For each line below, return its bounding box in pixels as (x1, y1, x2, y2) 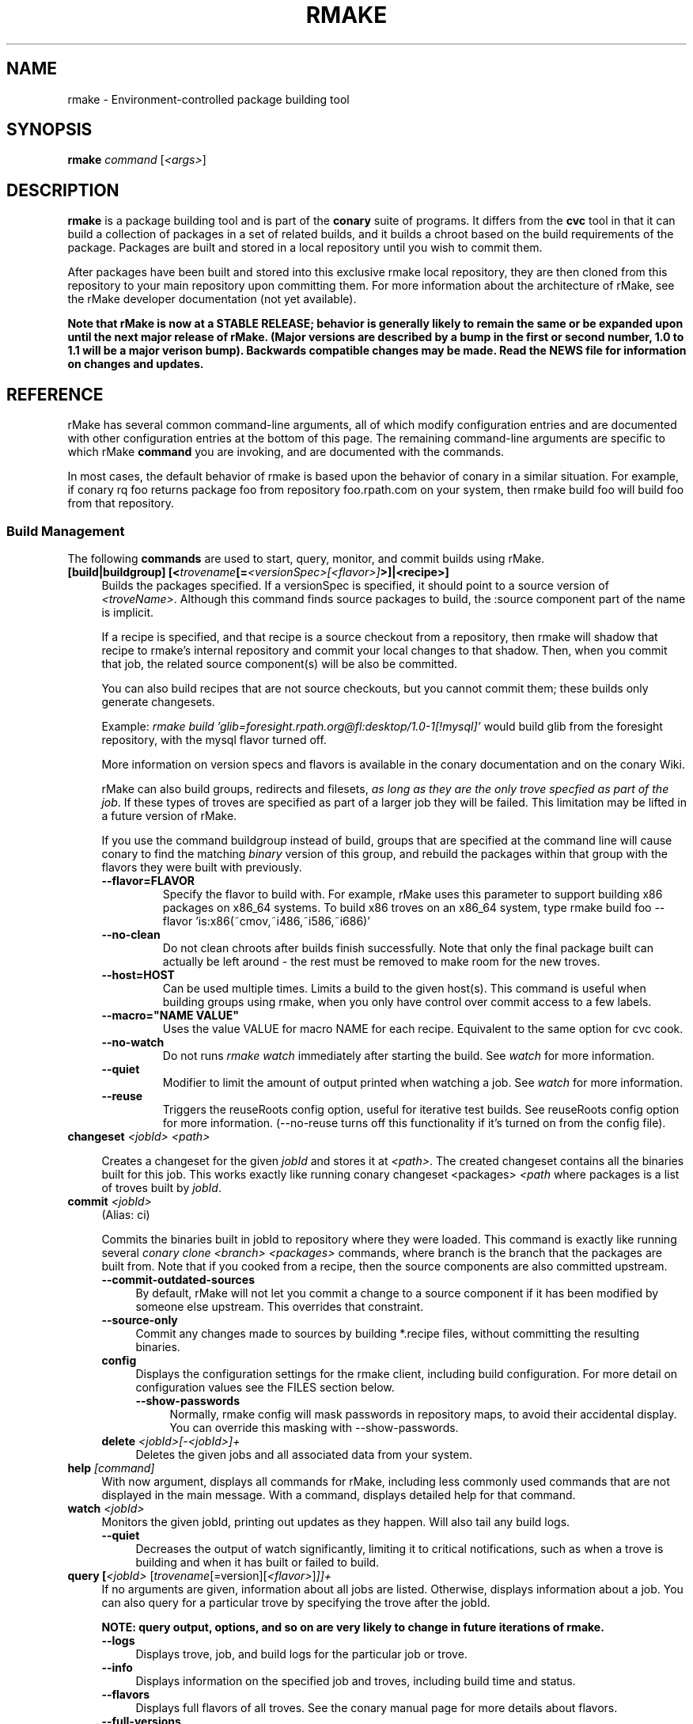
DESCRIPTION (6, 180, 119, 200)
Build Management (6, 522, 125, 539)
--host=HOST (101, 967, 175, 982)
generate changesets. (101, 694, 215, 708)
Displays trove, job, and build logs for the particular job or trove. (135, 1646, 468, 1661)
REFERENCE (6, 384, 104, 404)
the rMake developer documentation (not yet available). (67, 292, 357, 306)
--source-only (101, 1312, 178, 1327)
